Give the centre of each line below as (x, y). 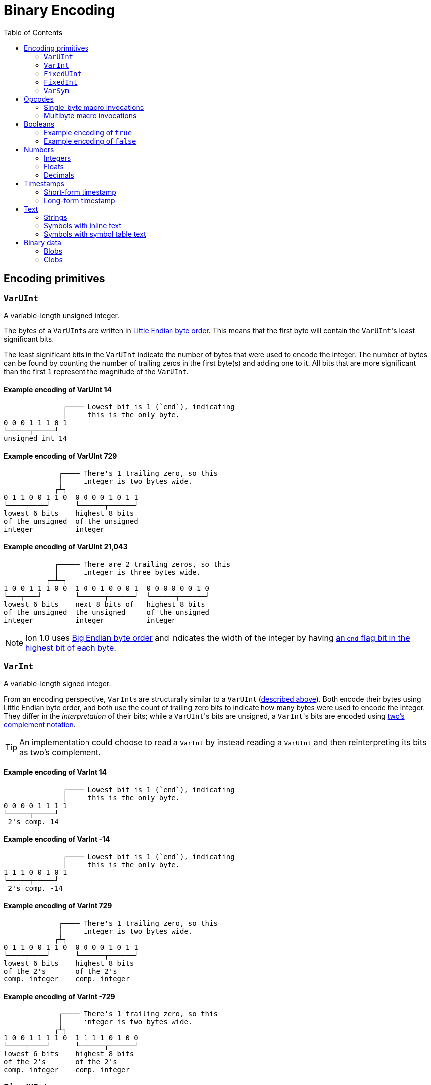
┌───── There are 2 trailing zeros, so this (142, 564)
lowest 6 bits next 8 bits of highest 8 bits (105, 604)
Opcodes (39, 99)
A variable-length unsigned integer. (62, 315)
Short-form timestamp (80, 192)
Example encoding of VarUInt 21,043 (66, 547)
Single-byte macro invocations (94, 107)
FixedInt (61, 82)
